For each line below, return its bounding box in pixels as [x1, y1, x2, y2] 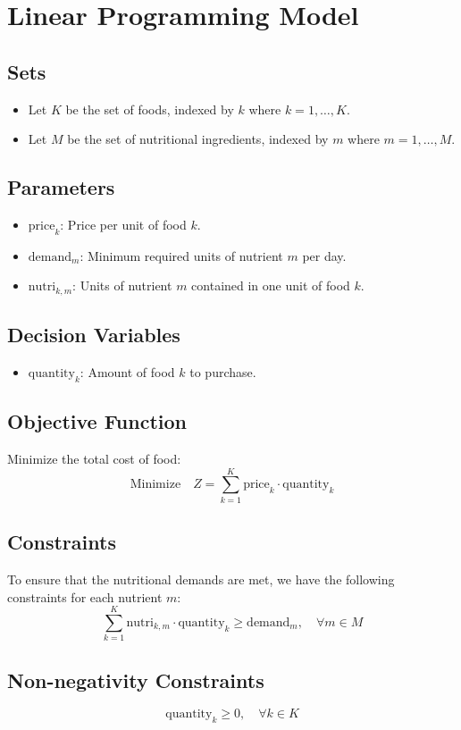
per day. [302, 246, 347, 264]
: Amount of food [80, 363, 175, 382]
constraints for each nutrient [7, 587, 163, 606]
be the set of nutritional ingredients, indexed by [67, 130, 329, 148]
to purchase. [189, 363, 256, 382]
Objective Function [7, 407, 188, 435]
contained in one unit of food [191, 276, 350, 295]
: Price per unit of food [60, 214, 187, 233]
